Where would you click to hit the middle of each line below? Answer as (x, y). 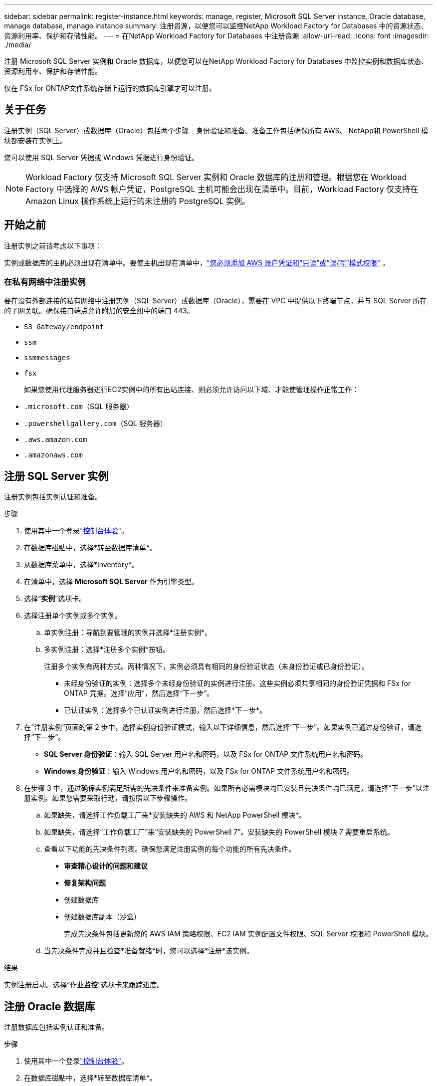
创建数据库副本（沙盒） (102, 917)
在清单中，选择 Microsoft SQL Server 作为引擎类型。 (111, 582)
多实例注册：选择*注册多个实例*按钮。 (107, 650)
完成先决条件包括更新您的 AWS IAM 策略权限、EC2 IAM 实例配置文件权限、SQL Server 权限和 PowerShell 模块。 (248, 934)
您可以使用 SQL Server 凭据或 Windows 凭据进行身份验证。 (101, 157)
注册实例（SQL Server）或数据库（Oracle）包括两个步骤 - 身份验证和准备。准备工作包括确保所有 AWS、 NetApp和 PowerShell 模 (216, 130)
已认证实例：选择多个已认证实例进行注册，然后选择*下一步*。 (165, 710)
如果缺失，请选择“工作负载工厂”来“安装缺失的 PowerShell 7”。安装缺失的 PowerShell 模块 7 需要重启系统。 (219, 832)
